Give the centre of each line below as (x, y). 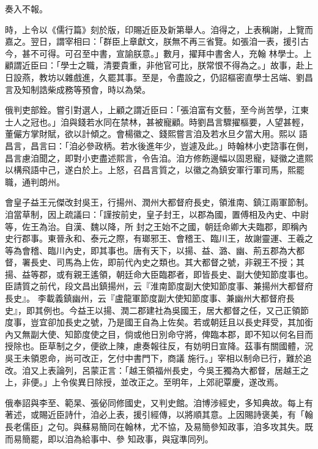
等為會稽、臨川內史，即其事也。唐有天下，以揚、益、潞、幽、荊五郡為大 (150, 250)
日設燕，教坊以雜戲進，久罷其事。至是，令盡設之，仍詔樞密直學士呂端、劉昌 (159, 77)
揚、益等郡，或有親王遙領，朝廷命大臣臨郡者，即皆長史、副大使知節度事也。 (159, 274)
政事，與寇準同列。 (175, 438)
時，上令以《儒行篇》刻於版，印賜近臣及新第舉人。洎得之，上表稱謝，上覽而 (159, 29)
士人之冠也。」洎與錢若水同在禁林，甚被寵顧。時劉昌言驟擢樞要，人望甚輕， (157, 121)
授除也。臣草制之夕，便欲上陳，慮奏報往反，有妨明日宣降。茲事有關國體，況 (159, 346)
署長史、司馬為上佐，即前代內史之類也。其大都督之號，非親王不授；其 (163, 262)
